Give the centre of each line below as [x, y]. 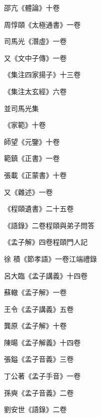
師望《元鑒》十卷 [32, 141]
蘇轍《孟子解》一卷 [35, 292]
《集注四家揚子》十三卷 [42, 74]
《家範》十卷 [25, 125]
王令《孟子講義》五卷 [39, 309]
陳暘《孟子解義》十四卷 [42, 342]
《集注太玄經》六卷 [35, 91]
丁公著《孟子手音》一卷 [42, 376]
